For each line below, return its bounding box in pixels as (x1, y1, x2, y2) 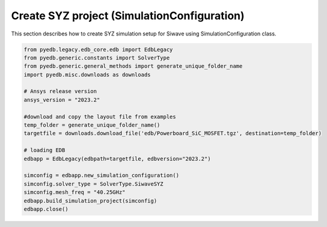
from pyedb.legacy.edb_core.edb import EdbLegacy (23, 46, 173, 53)
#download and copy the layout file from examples (23, 113, 177, 120)
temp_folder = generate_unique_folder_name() (23, 122, 160, 129)
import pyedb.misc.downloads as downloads (23, 71, 151, 78)
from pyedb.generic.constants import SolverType (23, 54, 170, 61)
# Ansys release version (23, 88, 97, 95)
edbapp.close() (23, 205, 69, 213)
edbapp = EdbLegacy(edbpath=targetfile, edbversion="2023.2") (23, 155, 211, 162)
